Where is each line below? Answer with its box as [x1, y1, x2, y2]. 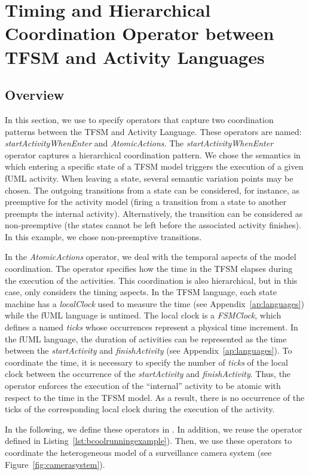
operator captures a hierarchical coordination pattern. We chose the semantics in [5, 148, 301, 161]
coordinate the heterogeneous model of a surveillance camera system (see [5, 446, 272, 458]
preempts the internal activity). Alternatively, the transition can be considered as [5, 207, 303, 219]
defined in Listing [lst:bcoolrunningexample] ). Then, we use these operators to [5, 434, 292, 447]
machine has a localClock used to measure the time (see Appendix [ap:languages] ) [5, 297, 304, 309]
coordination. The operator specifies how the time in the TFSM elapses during [5, 262, 293, 275]
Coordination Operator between [5, 21, 274, 45]
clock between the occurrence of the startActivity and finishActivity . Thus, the [5, 367, 291, 380]
